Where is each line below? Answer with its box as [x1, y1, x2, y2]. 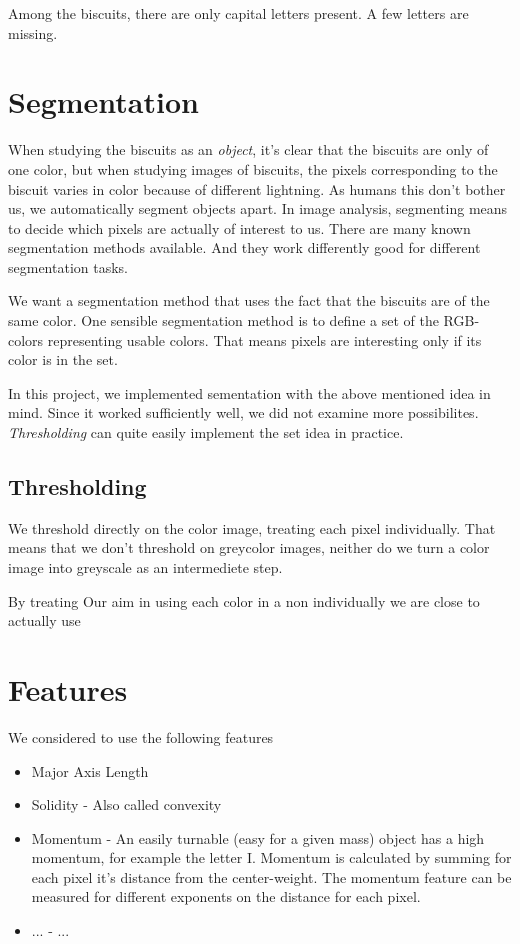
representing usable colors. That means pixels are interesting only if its [47, 329, 482, 350]
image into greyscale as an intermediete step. [8, 557, 283, 578]
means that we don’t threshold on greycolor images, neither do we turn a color [8, 537, 490, 558]
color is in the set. [8, 349, 118, 370]
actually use [8, 610, 81, 631]
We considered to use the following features [8, 726, 274, 747]
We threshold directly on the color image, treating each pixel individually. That [8, 517, 496, 538]
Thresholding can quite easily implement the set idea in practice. [8, 422, 404, 443]
